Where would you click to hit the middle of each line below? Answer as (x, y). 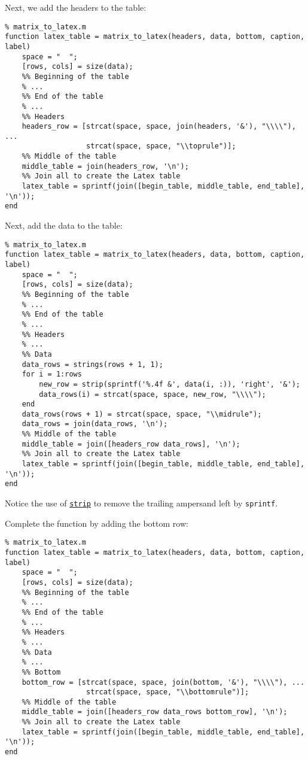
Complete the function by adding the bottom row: (97, 523)
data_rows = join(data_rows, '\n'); (95, 424)
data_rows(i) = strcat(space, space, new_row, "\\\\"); (153, 394)
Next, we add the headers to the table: (76, 7)
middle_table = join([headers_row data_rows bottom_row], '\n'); (155, 712)
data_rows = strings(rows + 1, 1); (92, 364)
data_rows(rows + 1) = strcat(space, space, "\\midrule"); (142, 414)
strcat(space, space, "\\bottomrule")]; (168, 692)
